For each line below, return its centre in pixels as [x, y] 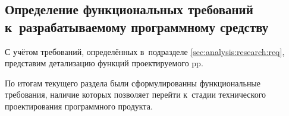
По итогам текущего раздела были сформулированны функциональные [133, 83]
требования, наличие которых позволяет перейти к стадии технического [136, 94]
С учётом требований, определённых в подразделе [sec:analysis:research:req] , [145, 51]
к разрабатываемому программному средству [137, 26]
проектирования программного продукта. [79, 106]
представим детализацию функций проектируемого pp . [104, 63]
